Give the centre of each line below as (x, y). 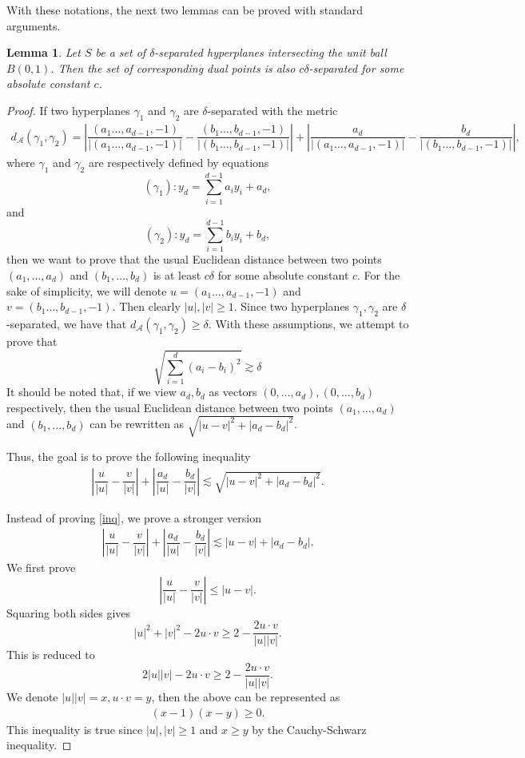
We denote (32, 697)
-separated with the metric (272, 110)
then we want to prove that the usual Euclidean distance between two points (194, 259)
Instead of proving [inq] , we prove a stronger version (134, 517)
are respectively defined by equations (179, 162)
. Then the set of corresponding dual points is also (173, 67)
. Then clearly (146, 306)
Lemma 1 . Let (44, 52)
